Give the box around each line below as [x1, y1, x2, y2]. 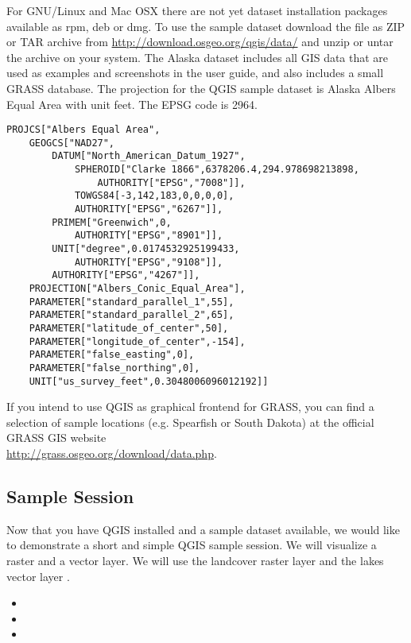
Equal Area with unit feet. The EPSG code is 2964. [6, 95, 258, 112]
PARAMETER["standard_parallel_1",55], [29, 296, 235, 308]
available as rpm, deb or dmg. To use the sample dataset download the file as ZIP [6, 17, 405, 34]
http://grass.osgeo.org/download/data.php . [6, 445, 217, 462]
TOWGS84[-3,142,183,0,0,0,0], [74, 190, 235, 202]
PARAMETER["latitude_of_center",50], [29, 323, 229, 334]
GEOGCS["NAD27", [29, 137, 115, 149]
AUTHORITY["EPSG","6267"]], [74, 203, 223, 215]
